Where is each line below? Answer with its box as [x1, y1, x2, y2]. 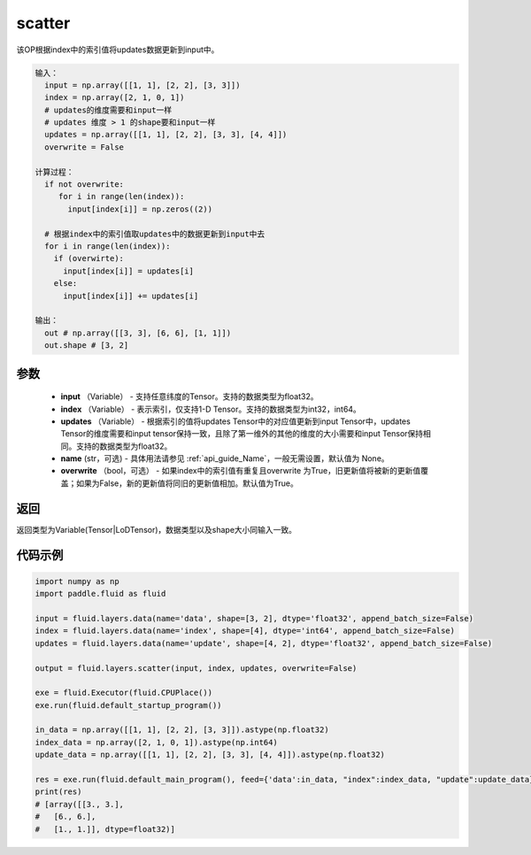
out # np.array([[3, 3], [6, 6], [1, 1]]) [44, 327, 232, 338]
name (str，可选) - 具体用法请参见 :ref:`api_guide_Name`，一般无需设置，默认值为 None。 [60, 453, 389, 464]
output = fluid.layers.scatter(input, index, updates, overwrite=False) [35, 663, 358, 673]
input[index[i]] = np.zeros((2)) [67, 204, 212, 214]
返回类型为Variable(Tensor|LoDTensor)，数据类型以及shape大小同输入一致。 [16, 524, 296, 535]
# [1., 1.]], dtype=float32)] [35, 824, 176, 834]
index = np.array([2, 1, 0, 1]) [44, 93, 185, 103]
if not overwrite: [44, 180, 124, 189]
